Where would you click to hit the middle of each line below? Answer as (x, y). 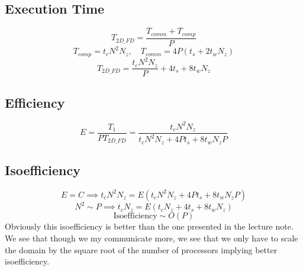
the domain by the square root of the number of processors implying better (141, 249)
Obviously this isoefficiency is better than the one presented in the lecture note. (149, 226)
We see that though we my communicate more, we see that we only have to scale (151, 238)
